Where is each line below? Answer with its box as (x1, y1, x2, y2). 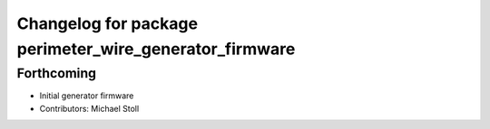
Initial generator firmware (39, 90, 134, 101)
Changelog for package (16, 14, 199, 33)
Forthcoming (16, 65, 97, 81)
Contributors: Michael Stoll (39, 103, 140, 114)
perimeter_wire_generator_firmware (16, 39, 296, 59)
